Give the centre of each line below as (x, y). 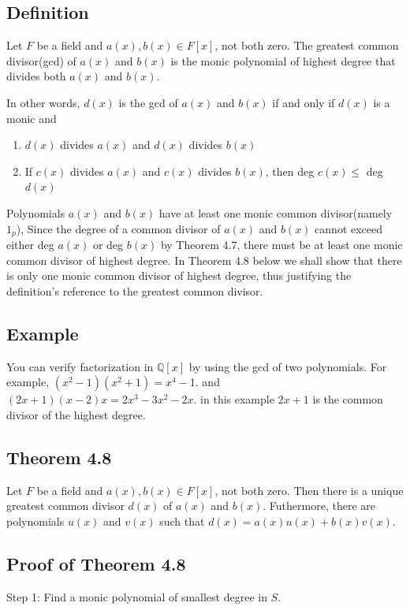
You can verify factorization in (80, 366)
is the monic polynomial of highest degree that (283, 60)
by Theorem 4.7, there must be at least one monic (281, 244)
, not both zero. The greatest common (307, 45)
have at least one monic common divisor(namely (276, 212)
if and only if (304, 102)
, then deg (290, 171)
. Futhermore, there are (319, 506)
